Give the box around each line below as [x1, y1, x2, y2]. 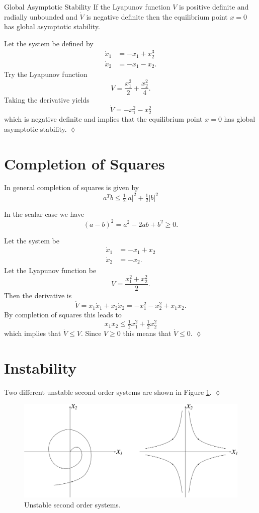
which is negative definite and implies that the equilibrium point [4, 114, 203, 124]
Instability [4, 358, 77, 378]
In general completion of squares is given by [4, 182, 139, 193]
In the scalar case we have [4, 209, 84, 219]
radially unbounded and [4, 11, 77, 22]
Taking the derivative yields [4, 95, 90, 105]
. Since [80, 328, 102, 338]
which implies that [4, 328, 61, 338]
